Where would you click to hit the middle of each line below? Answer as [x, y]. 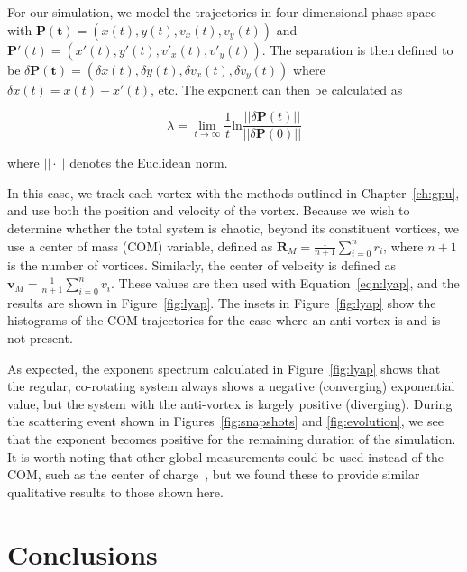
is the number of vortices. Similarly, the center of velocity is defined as [201, 265]
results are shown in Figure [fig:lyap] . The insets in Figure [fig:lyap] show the [222, 302]
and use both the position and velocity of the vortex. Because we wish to [209, 210]
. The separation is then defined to [357, 49]
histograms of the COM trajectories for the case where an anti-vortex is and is [224, 320]
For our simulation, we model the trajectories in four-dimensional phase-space [222, 12]
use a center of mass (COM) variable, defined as [140, 245]
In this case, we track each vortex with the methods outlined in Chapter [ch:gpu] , [233, 192]
